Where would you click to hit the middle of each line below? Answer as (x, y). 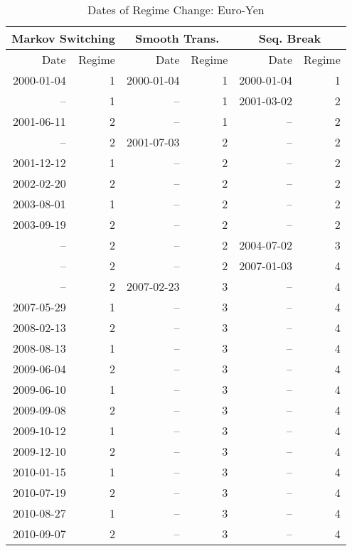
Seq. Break (290, 38)
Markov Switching (63, 38)
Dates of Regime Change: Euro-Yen (176, 10)
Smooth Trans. (177, 38)
